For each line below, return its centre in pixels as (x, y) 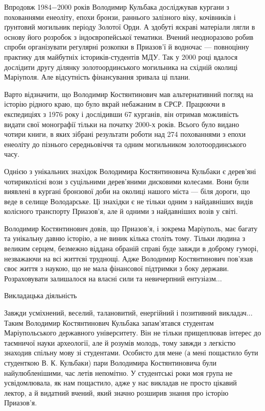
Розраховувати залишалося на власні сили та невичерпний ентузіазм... (113, 278)
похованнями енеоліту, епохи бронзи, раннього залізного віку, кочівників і (120, 17)
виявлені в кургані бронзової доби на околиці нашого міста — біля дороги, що (127, 191)
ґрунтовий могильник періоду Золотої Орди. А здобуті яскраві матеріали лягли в (130, 27)
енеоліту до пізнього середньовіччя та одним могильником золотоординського (125, 144)
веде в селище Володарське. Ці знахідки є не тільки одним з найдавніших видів (129, 201)
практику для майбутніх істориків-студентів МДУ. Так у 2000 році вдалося (121, 56)
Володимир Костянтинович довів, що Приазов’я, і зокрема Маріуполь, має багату (131, 228)
